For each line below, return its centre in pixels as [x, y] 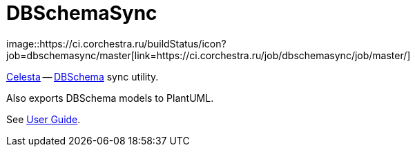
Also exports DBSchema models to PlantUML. [110, 98]
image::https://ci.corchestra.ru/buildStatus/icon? [116, 43]
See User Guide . [44, 119]
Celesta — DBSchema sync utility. [83, 76]
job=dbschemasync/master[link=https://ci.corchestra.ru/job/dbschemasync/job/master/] [209, 55]
